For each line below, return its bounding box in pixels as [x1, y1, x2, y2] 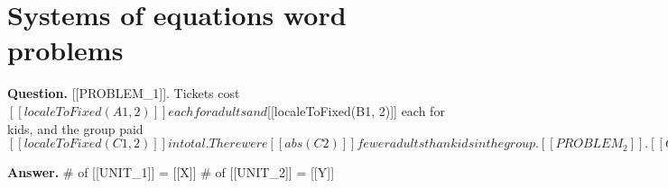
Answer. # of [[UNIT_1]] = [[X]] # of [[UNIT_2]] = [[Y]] [7, 163, 335, 182]
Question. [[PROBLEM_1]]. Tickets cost [7, 84, 240, 103]
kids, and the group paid [7, 119, 144, 138]
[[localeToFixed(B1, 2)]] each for [267, 101, 445, 120]
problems [7, 31, 124, 68]
